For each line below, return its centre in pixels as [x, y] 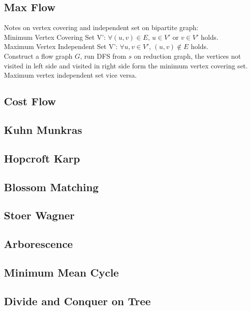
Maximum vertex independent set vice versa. [70, 75]
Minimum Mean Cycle [61, 272]
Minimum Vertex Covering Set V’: [55, 37]
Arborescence [38, 244]
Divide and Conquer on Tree [77, 301]
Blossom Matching [51, 187]
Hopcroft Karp [42, 158]
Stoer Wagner [39, 215]
